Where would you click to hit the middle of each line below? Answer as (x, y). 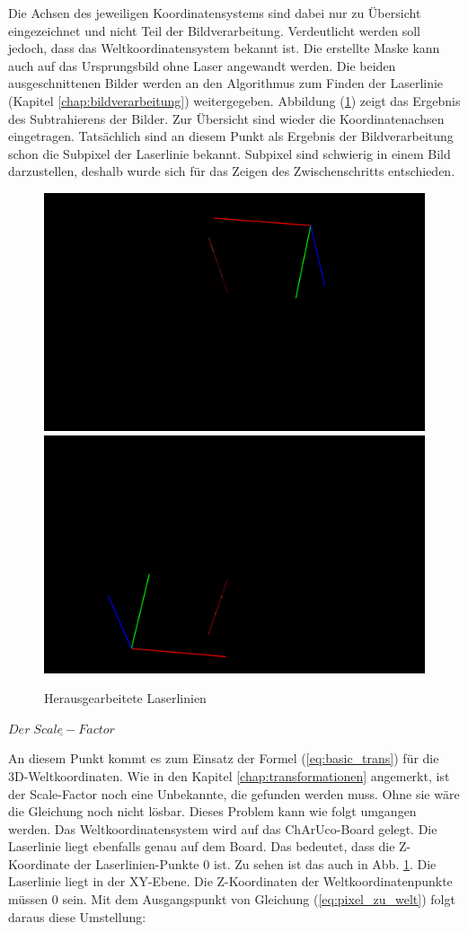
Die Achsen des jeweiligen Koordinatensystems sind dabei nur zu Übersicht (215, 13)
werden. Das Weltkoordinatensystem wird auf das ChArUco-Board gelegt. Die (223, 828)
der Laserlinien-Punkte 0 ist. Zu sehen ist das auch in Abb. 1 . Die (255, 863)
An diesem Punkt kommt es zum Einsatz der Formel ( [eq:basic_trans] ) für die (224, 758)
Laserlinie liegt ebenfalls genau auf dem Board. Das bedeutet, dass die (202, 846)
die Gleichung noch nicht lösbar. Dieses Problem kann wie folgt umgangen (212, 811)
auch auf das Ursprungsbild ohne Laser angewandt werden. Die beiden (202, 65)
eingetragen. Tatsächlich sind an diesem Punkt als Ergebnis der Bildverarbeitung (231, 136)
